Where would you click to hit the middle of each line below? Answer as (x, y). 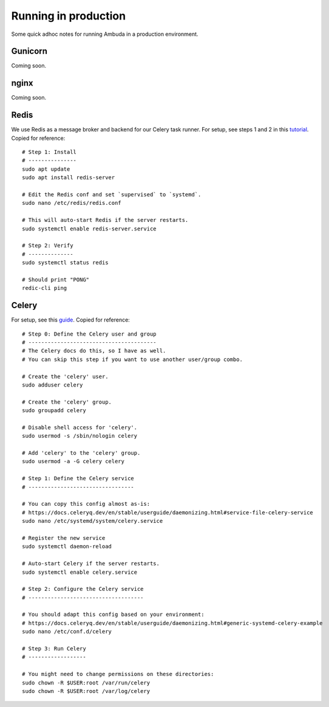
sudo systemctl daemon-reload (67, 547)
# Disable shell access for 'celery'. (80, 427)
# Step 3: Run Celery (54, 649)
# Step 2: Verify (48, 246)
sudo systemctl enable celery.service (80, 572)
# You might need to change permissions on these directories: (118, 674)
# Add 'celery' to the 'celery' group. (81, 453)
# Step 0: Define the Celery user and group (90, 334)
